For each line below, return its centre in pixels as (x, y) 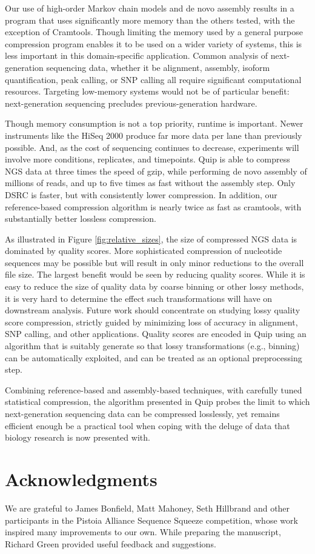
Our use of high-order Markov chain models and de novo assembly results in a (150, 8)
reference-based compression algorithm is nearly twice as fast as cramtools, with (153, 206)
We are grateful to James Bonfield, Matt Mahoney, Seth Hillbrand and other (148, 508)
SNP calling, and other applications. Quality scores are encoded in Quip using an (156, 334)
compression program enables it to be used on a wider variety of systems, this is (154, 43)
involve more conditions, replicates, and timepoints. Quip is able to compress (148, 159)
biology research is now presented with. (78, 437)
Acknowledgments (81, 479)
